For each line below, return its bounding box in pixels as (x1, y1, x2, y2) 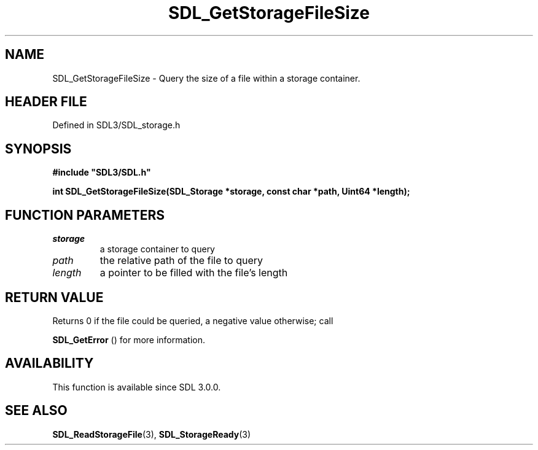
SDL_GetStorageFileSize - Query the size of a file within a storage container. (52, 72, 361, 83)
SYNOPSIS (5, 141, 72, 157)
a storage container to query (99, 244, 215, 255)
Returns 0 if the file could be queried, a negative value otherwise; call (52, 315, 333, 326)
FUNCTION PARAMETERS (5, 207, 165, 223)
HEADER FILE (5, 94, 87, 110)
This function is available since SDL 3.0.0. (52, 381, 221, 392)
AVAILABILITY (5, 355, 94, 371)
